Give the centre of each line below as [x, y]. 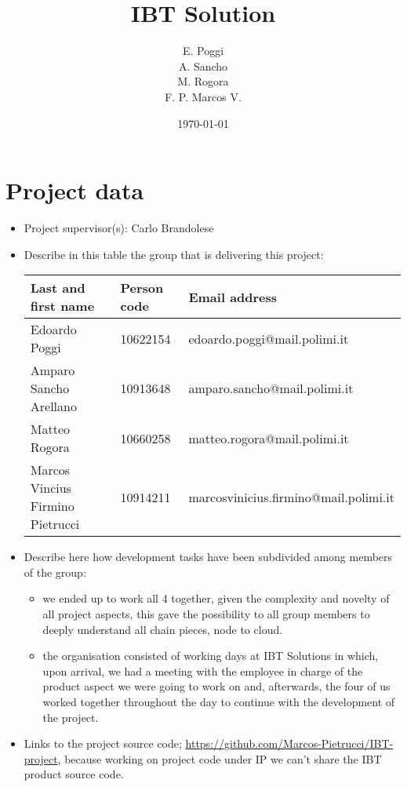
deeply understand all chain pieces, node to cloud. [163, 629]
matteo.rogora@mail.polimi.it [269, 438]
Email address [233, 297]
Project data [75, 190]
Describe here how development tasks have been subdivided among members [208, 557]
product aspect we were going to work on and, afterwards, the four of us [216, 686]
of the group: [55, 572]
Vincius [51, 488]
